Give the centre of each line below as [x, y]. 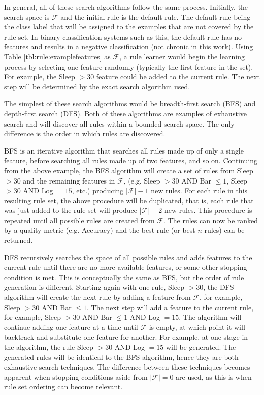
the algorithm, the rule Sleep [49, 347]
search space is [27, 17]
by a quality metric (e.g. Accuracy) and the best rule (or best [100, 230]
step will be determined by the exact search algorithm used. [97, 86]
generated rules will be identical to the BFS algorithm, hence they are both [121, 357]
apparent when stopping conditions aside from [76, 376]
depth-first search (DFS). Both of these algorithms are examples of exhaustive [125, 113]
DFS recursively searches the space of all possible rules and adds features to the [128, 257]
